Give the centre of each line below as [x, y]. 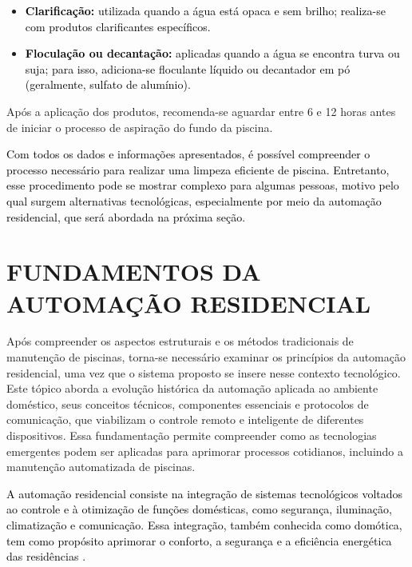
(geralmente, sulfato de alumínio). [108, 84]
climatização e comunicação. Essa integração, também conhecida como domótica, [204, 524]
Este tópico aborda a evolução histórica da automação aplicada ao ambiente [192, 388]
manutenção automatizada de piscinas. [101, 467]
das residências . [46, 556]
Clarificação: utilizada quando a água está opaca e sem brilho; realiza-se [205, 10]
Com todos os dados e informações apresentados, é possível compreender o [188, 154]
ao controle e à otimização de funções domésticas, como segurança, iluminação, [199, 509]
